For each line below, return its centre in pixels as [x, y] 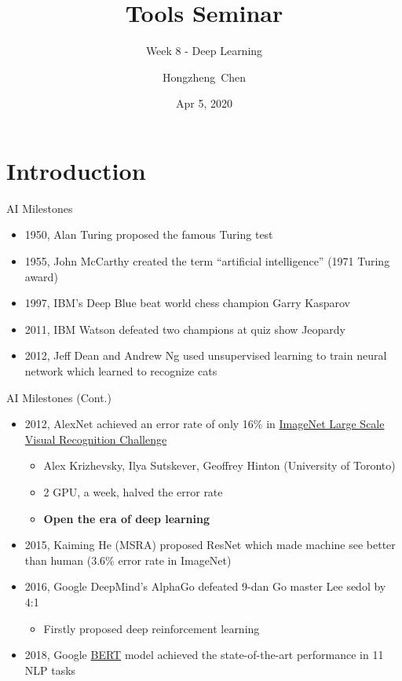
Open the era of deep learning [126, 518]
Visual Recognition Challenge [96, 439]
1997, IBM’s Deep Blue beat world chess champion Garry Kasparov [187, 303]
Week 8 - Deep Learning [204, 51]
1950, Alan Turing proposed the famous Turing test [149, 234]
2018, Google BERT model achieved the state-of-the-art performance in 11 [204, 655]
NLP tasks [50, 670]
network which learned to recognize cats [121, 371]
